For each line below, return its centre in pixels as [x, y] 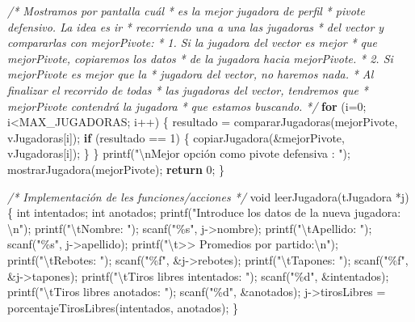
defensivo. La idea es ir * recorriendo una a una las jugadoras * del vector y [196, 26]
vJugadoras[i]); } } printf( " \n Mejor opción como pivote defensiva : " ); [179, 153]
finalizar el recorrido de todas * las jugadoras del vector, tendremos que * [188, 89]
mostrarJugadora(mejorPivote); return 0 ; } [116, 169]
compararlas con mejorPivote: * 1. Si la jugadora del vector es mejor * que [192, 42]
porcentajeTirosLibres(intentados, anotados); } [123, 307]
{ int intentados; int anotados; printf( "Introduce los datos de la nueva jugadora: [204, 212]
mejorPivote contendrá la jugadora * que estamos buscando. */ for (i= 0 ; [187, 106]
